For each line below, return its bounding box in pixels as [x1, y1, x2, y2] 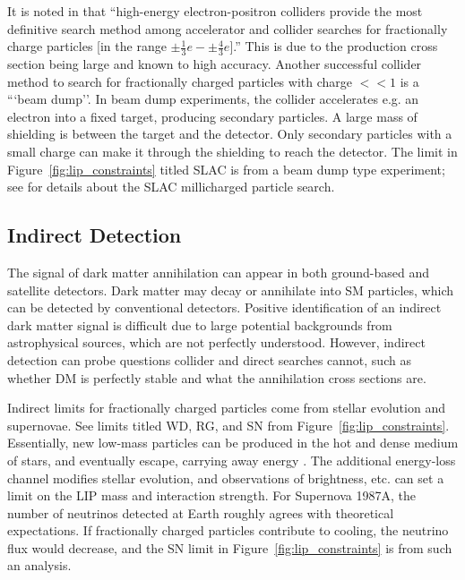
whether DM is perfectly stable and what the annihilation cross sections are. [7, 368, 426, 387]
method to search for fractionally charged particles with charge [7, 72, 352, 90]
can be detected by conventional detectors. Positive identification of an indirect [7, 298, 442, 317]
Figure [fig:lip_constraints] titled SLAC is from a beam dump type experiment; [7, 159, 445, 178]
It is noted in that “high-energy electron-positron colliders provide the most [7, 2, 423, 20]
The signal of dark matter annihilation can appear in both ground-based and [7, 262, 429, 281]
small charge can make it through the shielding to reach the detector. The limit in [7, 141, 458, 160]
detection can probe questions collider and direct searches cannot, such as [7, 350, 411, 369]
